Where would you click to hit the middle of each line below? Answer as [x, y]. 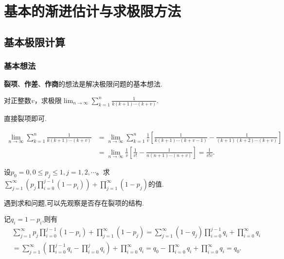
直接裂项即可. [25, 118]
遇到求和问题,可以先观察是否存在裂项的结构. [74, 202]
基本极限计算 [35, 42]
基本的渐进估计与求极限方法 [93, 11]
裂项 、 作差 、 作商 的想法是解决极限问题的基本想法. [83, 84]
